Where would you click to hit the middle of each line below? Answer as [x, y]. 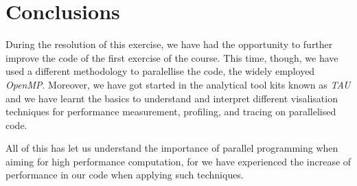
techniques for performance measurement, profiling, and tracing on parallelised [171, 112]
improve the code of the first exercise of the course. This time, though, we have [172, 57]
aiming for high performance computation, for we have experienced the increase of [178, 161]
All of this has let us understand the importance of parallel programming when [172, 148]
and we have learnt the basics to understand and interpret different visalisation [172, 98]
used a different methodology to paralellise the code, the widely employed [160, 71]
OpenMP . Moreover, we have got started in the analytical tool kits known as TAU [178, 84]
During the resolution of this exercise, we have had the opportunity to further [169, 44]
